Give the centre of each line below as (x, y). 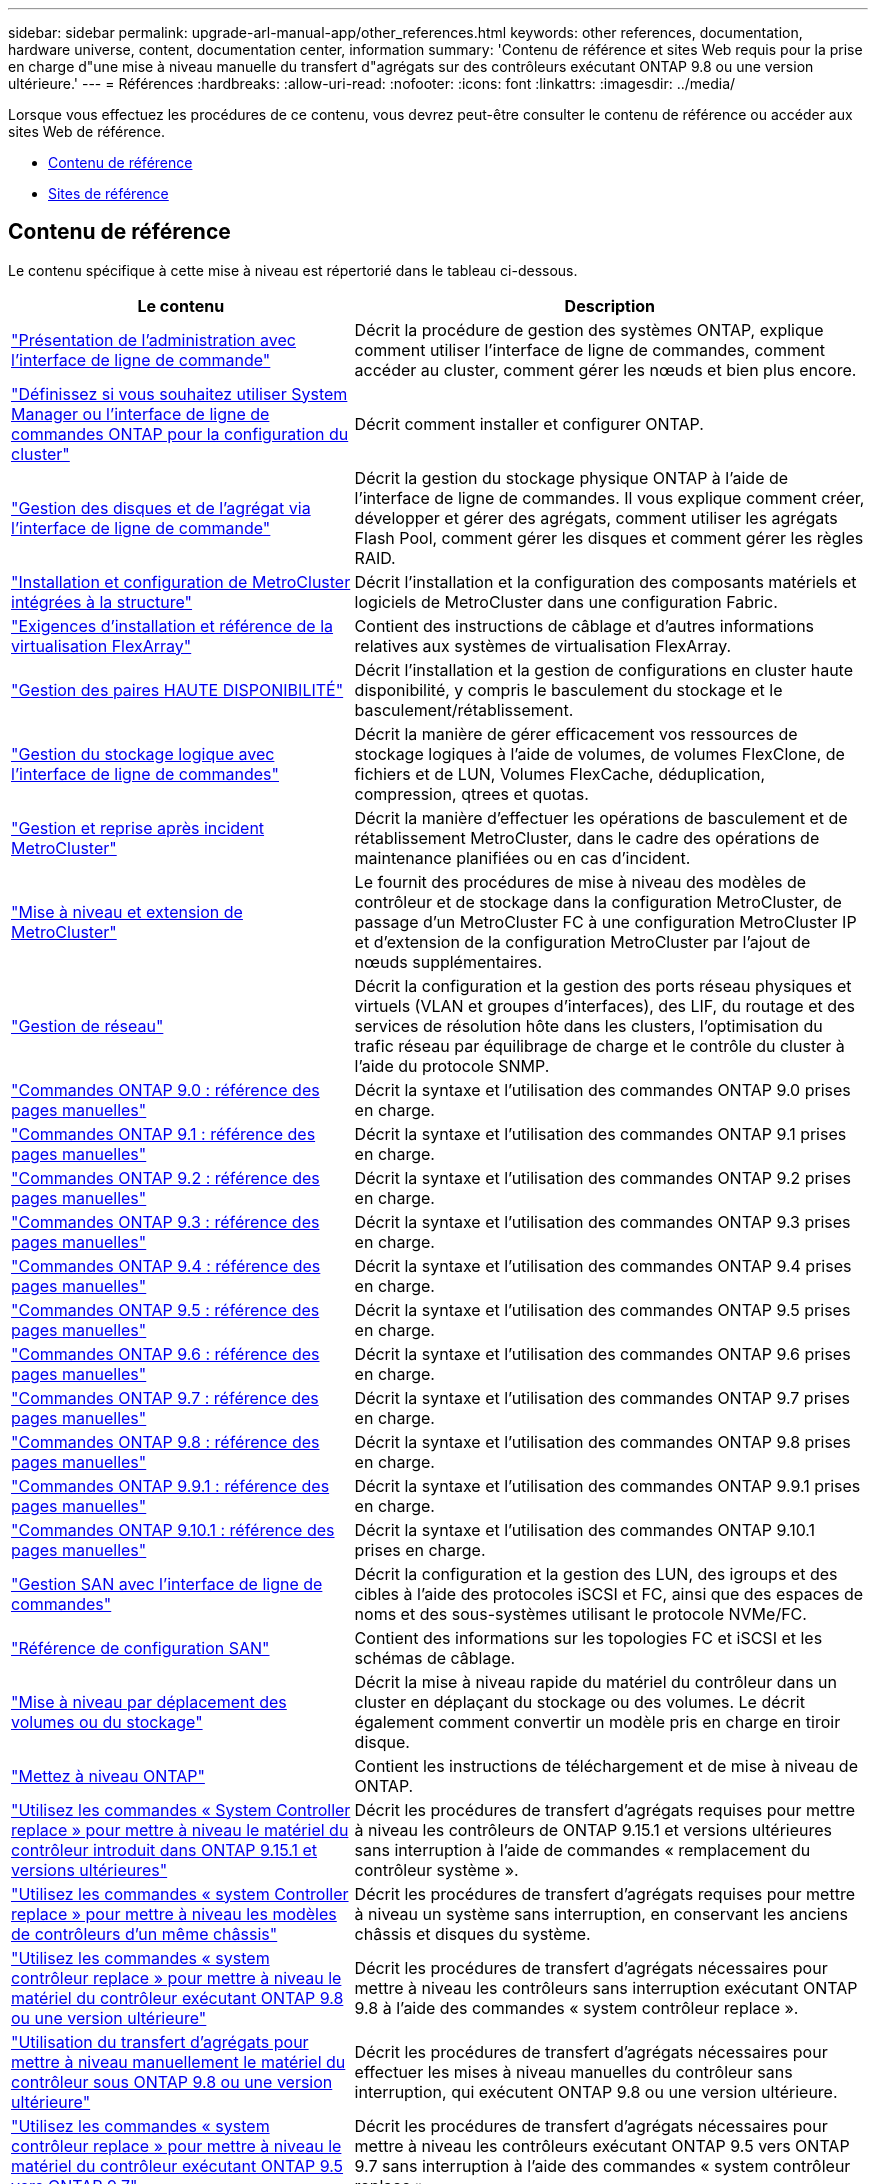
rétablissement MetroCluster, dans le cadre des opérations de (587, 837)
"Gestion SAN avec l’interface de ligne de (167, 1583)
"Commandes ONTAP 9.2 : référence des (165, 1177)
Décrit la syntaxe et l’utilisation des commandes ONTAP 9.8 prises (602, 1441)
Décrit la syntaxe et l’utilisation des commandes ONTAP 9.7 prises (602, 1397)
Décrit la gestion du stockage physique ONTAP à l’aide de (571, 477)
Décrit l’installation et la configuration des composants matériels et (605, 581)
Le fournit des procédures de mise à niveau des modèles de (580, 881)
